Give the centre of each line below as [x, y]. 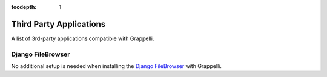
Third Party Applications [58, 24]
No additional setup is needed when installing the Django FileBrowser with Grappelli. [117, 66]
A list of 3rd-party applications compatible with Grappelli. [83, 38]
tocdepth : [24, 7]
